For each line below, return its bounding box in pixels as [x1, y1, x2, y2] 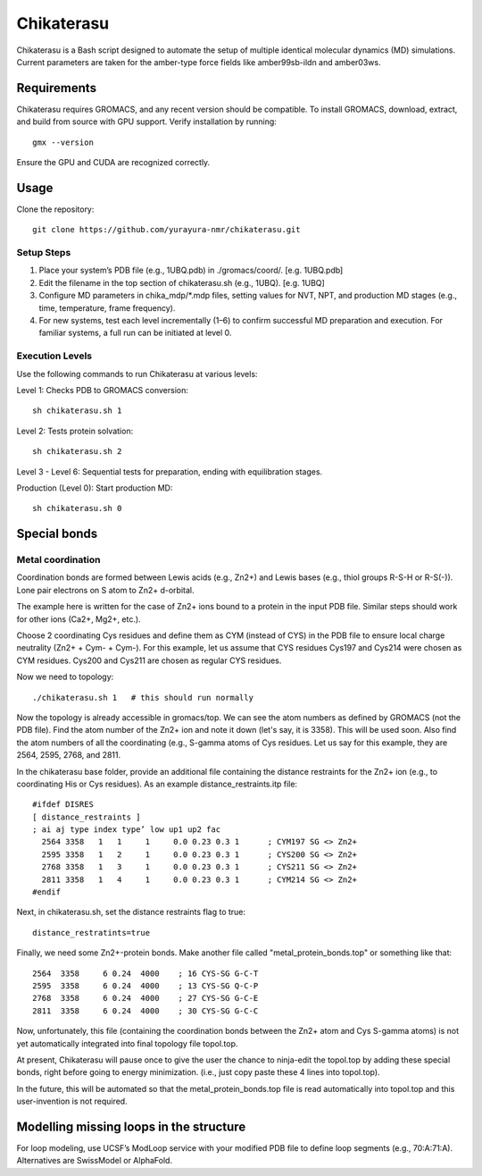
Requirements [16, 80, 97, 96]
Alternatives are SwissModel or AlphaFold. [16, 1155, 173, 1166]
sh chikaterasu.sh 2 [32, 447, 122, 457]
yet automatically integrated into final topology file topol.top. [16, 1037, 238, 1049]
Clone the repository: [16, 204, 95, 214]
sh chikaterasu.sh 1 [32, 406, 122, 416]
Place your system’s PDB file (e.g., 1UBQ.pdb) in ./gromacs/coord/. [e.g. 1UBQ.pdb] [38, 265, 344, 276]
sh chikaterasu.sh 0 [32, 503, 122, 514]
